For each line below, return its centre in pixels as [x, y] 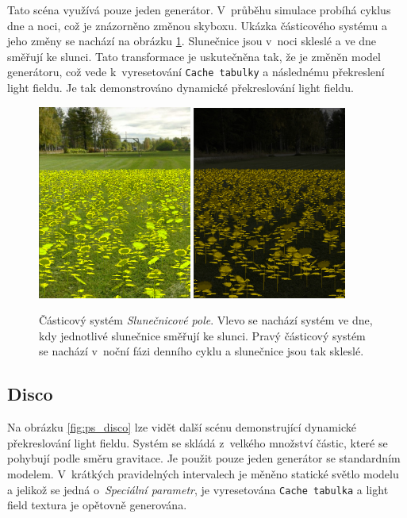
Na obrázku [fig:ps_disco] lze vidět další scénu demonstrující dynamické [182, 427]
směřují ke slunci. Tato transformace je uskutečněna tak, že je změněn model [194, 56]
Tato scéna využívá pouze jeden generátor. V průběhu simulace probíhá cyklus [199, 10]
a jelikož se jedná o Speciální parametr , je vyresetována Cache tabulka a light [198, 489]
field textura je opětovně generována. [97, 505]
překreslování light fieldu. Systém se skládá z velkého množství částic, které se [198, 442]
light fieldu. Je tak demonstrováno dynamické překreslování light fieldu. [180, 88]
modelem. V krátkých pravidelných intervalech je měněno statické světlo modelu [203, 474]
